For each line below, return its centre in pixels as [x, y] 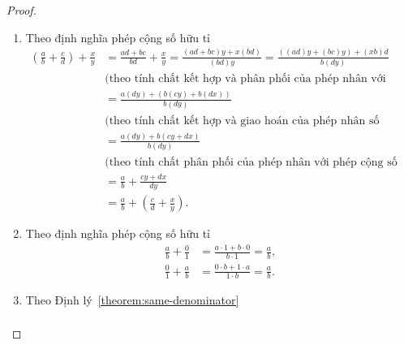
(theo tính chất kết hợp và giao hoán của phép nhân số [242, 121]
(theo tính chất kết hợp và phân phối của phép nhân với [245, 78]
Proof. [21, 10]
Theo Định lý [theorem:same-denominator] [132, 300]
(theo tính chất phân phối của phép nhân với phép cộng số [251, 163]
